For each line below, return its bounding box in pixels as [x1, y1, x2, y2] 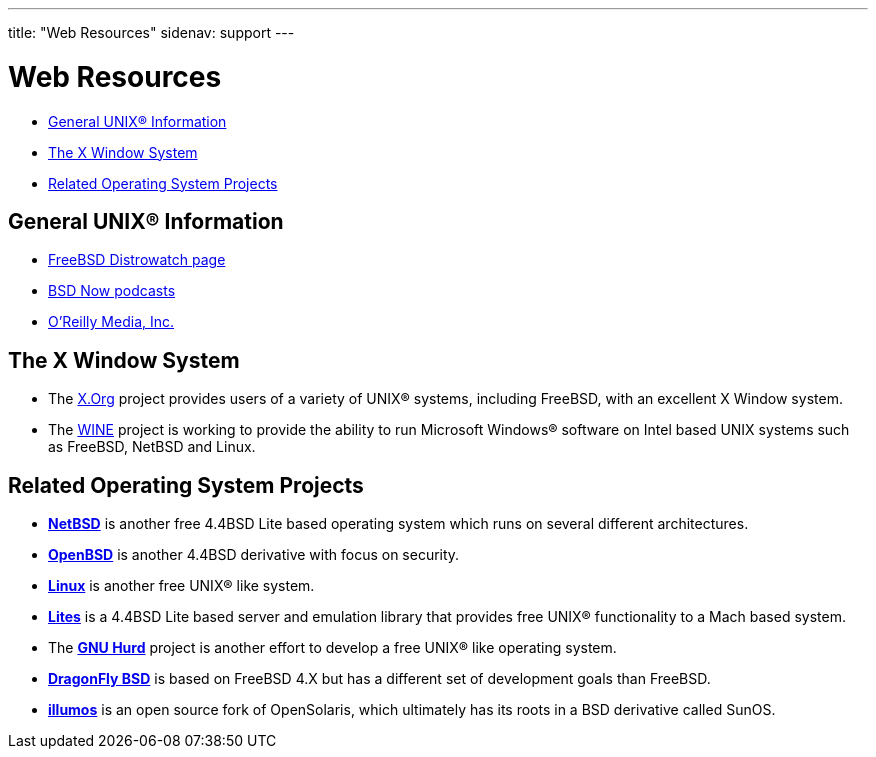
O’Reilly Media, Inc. [48, 313, 175, 331]
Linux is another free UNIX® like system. [48, 577, 315, 595]
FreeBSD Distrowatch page [48, 251, 226, 269]
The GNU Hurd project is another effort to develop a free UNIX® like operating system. [48, 639, 617, 657]
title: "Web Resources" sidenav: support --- [8, 24, 295, 41]
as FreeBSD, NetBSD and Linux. [48, 438, 256, 456]
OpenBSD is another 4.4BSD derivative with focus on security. [48, 546, 460, 564]
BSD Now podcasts [48, 282, 176, 300]
